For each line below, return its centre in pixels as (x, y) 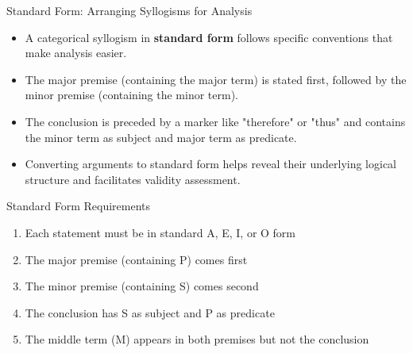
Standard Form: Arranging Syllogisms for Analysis (129, 10)
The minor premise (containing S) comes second (142, 286)
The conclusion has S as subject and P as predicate (150, 312)
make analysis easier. (76, 53)
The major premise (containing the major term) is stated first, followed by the (216, 79)
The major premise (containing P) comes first (136, 259)
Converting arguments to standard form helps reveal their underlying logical (211, 164)
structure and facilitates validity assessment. (133, 179)
